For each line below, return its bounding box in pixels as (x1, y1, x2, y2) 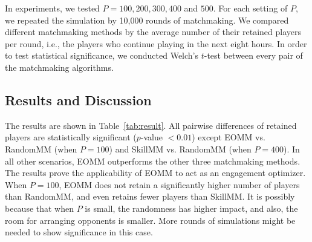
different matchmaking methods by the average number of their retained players (5, 25, 301, 38)
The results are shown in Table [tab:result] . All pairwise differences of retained (5, 119, 297, 131)
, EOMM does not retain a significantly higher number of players (59, 178, 300, 191)
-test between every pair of (204, 49, 303, 62)
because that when (5, 201, 74, 214)
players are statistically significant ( (5, 131, 137, 143)
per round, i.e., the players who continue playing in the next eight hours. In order (5, 37, 307, 50)
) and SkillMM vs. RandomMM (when (109, 142, 252, 155)
